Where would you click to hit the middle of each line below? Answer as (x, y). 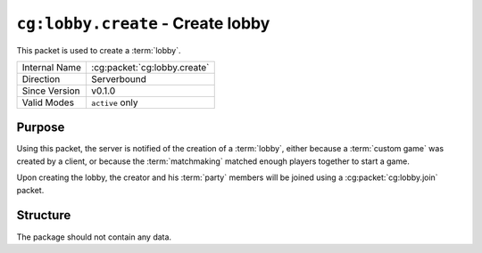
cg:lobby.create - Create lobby (143, 23)
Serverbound (119, 78)
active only (114, 102)
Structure (44, 215)
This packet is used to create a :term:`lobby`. (99, 50)
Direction (41, 78)
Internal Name (52, 67)
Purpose (41, 128)
